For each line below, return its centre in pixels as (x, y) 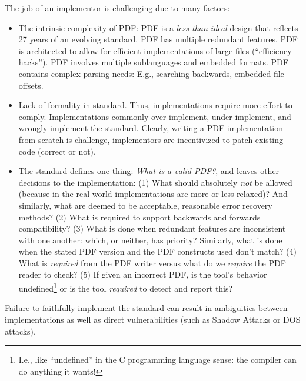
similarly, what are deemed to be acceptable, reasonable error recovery (145, 205)
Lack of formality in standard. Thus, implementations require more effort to (155, 105)
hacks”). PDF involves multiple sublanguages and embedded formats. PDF (153, 62)
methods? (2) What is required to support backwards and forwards (139, 217)
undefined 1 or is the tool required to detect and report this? (126, 287)
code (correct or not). (57, 151)
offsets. (31, 85)
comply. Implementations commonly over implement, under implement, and (155, 116)
